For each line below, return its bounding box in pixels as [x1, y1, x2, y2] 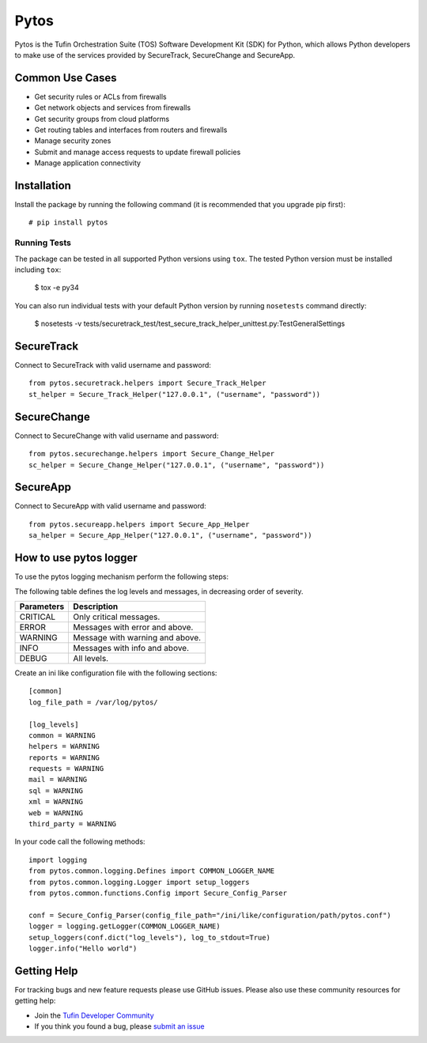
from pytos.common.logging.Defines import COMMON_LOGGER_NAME [28, 867, 275, 875]
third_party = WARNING [28, 819, 117, 829]
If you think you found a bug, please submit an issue [34, 1022, 205, 1031]
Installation [14, 179, 71, 192]
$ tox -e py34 [34, 283, 79, 293]
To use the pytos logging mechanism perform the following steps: [14, 572, 229, 581]
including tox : [14, 265, 62, 274]
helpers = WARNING [28, 742, 100, 751]
